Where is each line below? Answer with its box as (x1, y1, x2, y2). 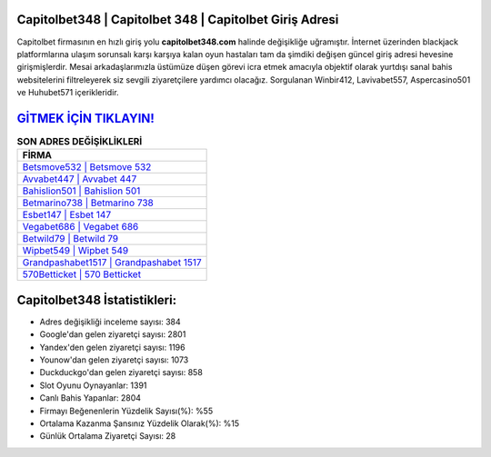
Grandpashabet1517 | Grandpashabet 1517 (22, 256, 202, 269)
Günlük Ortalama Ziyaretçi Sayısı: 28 (39, 431, 176, 442)
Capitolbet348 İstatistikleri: (16, 292, 177, 308)
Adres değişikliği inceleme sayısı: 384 (39, 316, 181, 327)
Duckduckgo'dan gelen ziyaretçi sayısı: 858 (39, 367, 204, 378)
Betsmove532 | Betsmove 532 (22, 161, 152, 174)
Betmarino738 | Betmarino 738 (22, 196, 154, 209)
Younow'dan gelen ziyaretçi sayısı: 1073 (39, 354, 189, 365)
